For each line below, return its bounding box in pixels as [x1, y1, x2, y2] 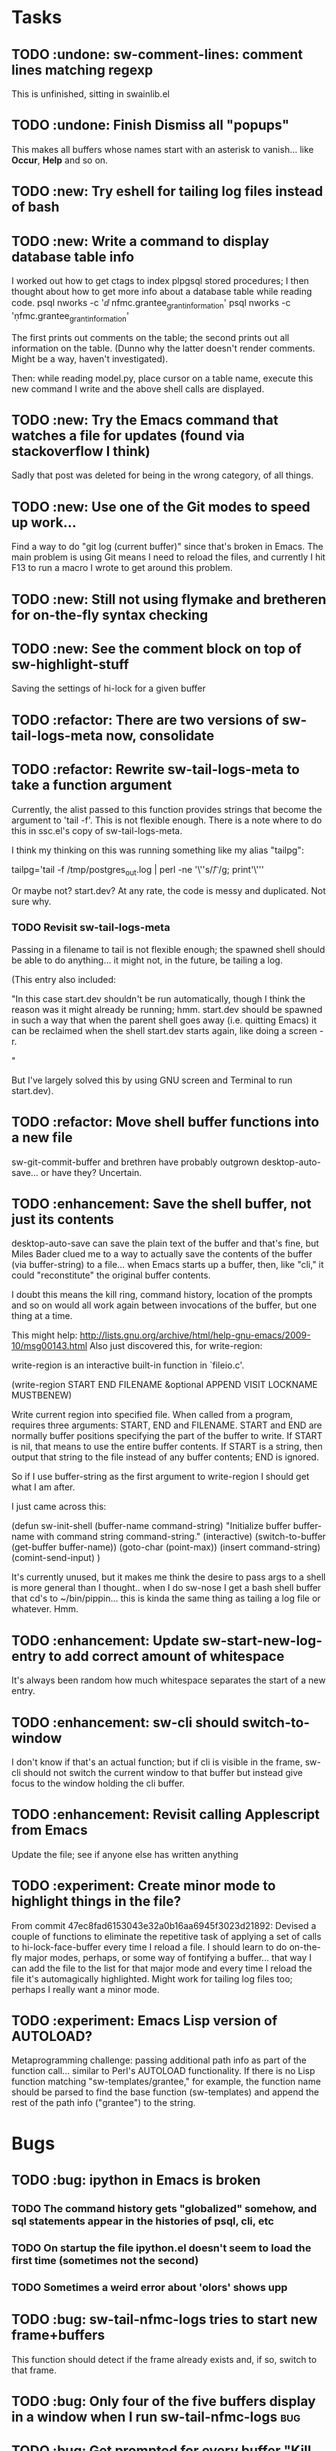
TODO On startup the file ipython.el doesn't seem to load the [11, 2241, 312, 2255]
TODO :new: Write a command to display [11, 232, 270, 250]
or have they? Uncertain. [40, 1166, 143, 1178]
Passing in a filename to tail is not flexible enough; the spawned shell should [11, 943, 326, 955]
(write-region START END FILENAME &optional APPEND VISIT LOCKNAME [11, 1379, 318, 1391]
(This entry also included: [11, 973, 117, 985]
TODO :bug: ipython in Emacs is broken [11, 2172, 261, 2188]
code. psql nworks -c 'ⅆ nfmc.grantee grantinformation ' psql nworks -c [11, 297, 291, 311]
